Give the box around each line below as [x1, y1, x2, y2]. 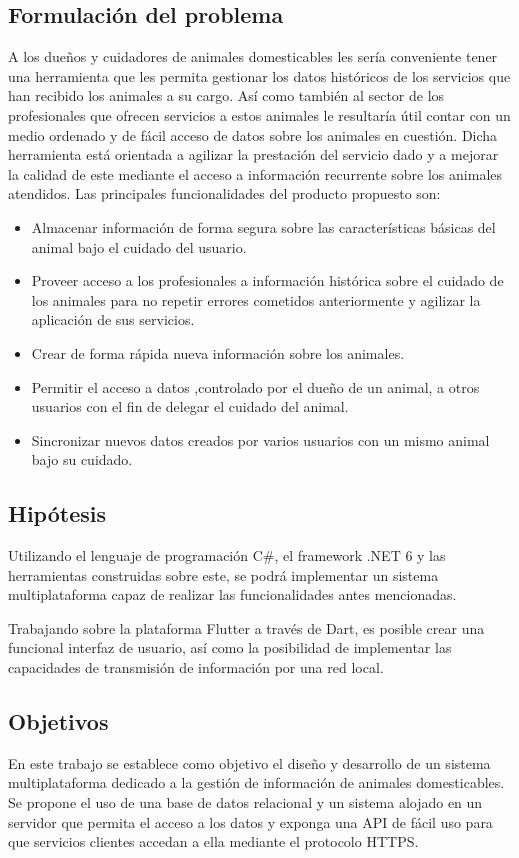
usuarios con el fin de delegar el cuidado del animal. [31, 396, 349, 417]
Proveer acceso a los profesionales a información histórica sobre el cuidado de [31, 270, 504, 291]
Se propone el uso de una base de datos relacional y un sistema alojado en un [8, 792, 483, 813]
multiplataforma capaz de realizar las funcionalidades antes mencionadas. [8, 584, 457, 605]
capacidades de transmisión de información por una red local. [8, 657, 384, 678]
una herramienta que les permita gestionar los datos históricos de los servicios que [8, 65, 511, 86]
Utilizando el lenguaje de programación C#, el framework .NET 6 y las [8, 545, 446, 566]
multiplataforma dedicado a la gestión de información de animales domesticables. [8, 772, 505, 793]
